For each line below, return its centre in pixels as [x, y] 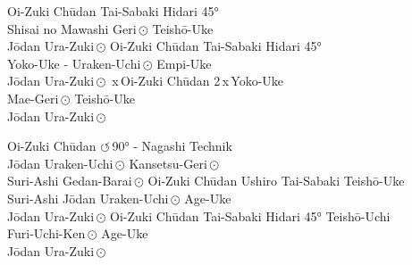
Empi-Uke [184, 63]
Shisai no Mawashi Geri [72, 28]
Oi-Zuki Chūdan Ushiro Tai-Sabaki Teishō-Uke [276, 181]
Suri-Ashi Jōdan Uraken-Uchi [88, 198]
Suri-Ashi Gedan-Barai [70, 181]
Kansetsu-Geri [168, 163]
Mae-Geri [33, 98]
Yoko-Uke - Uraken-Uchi [74, 63]
